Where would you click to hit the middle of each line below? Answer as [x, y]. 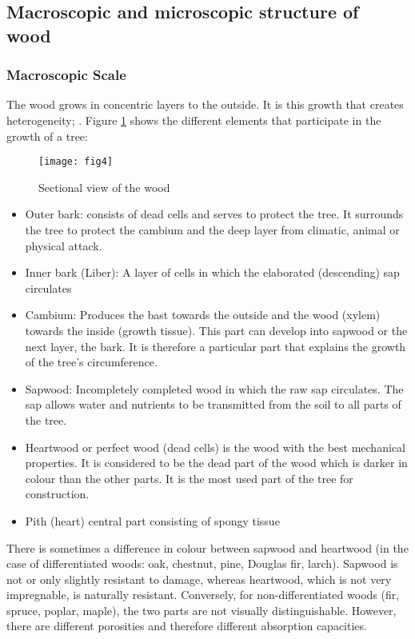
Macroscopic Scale [66, 75]
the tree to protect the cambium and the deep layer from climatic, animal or [212, 230]
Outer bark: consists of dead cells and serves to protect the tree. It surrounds [214, 214]
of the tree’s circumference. [91, 362]
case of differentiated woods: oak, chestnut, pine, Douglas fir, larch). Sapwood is [202, 563]
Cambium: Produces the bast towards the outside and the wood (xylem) [203, 315]
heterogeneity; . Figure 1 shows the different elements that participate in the [194, 120]
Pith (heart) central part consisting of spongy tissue [152, 520]
